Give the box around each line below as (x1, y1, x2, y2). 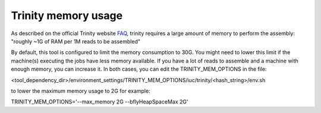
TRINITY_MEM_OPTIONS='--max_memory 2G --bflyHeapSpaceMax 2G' (11, 98, 188, 105)
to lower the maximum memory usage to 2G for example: (11, 87, 151, 95)
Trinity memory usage (11, 9, 123, 22)
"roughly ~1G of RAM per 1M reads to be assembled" (11, 37, 141, 45)
